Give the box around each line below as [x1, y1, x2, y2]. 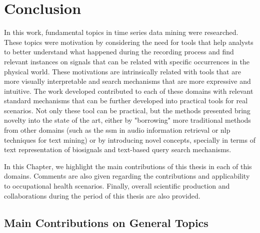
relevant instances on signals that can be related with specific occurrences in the [4, 56, 249, 66]
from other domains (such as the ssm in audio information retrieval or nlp [4, 125, 230, 135]
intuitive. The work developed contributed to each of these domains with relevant [4, 85, 253, 96]
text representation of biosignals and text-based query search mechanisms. [4, 144, 231, 155]
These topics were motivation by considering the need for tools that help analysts [4, 36, 253, 47]
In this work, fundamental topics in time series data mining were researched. [4, 27, 238, 37]
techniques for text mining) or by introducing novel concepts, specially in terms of [4, 134, 255, 145]
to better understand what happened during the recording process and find [4, 46, 234, 57]
